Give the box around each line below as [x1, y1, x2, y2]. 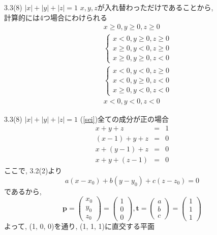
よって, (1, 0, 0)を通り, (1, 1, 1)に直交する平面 [4, 221, 154, 231]
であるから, [4, 186, 42, 196]
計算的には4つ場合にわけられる [4, 12, 107, 22]
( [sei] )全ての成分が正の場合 [80, 113, 169, 124]
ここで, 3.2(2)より [4, 165, 63, 176]
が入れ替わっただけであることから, [97, 2, 213, 12]
